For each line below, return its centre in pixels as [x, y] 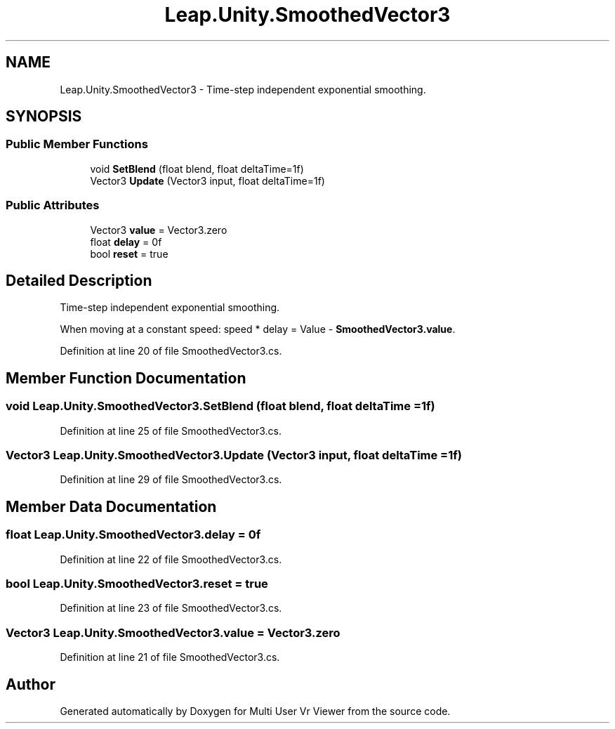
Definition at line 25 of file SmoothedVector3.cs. [171, 431]
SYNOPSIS [44, 117]
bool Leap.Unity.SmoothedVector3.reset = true [137, 583]
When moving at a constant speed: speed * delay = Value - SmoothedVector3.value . [258, 329]
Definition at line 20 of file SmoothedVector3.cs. [171, 351]
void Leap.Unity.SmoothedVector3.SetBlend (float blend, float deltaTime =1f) [220, 406]
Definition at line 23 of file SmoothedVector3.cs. [171, 608]
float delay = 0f [126, 242]
